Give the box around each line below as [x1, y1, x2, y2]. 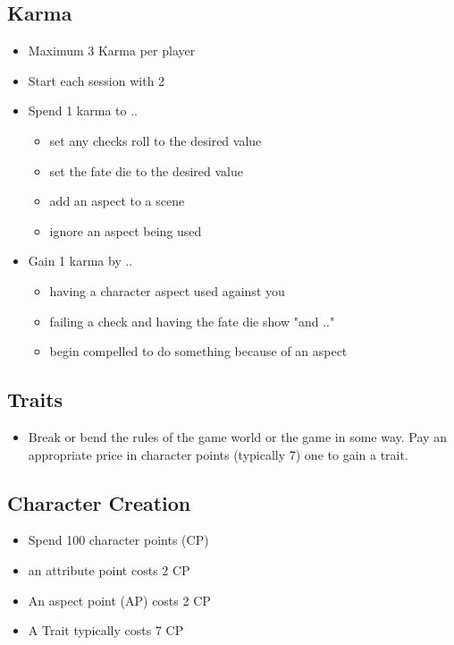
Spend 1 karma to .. [28, 101, 138, 120]
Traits [7, 386, 63, 413]
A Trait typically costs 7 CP [28, 621, 184, 640]
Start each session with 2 [28, 71, 165, 89]
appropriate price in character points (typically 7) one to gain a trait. [28, 445, 408, 463]
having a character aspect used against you [49, 281, 285, 300]
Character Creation [7, 488, 191, 516]
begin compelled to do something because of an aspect [49, 342, 348, 361]
